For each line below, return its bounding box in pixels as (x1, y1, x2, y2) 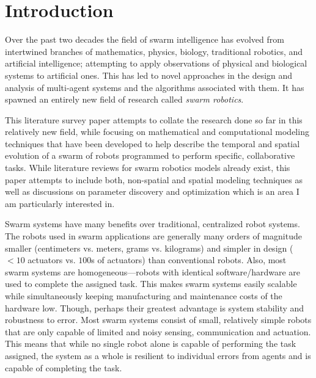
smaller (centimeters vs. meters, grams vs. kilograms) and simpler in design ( (5, 241, 293, 254)
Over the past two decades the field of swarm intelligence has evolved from (5, 33, 284, 46)
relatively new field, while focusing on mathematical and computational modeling (5, 125, 309, 138)
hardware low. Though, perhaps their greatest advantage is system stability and (5, 301, 304, 314)
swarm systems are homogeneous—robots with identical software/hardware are (5, 265, 300, 278)
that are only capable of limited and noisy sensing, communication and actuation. (5, 325, 311, 338)
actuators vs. (28, 253, 76, 266)
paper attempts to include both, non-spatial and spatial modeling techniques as (5, 173, 303, 186)
